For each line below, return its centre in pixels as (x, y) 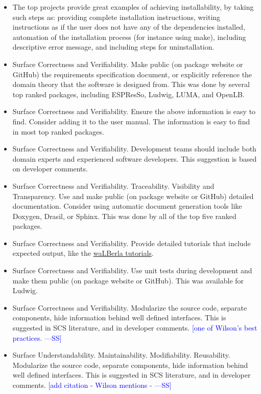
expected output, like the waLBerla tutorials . (83, 253)
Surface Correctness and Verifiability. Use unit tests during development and (132, 270)
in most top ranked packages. (58, 131)
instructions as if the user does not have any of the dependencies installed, (129, 27)
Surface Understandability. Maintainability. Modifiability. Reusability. (121, 355)
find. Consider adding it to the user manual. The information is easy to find (131, 121)
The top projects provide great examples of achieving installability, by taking (133, 7)
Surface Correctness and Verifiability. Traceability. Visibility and (113, 185)
